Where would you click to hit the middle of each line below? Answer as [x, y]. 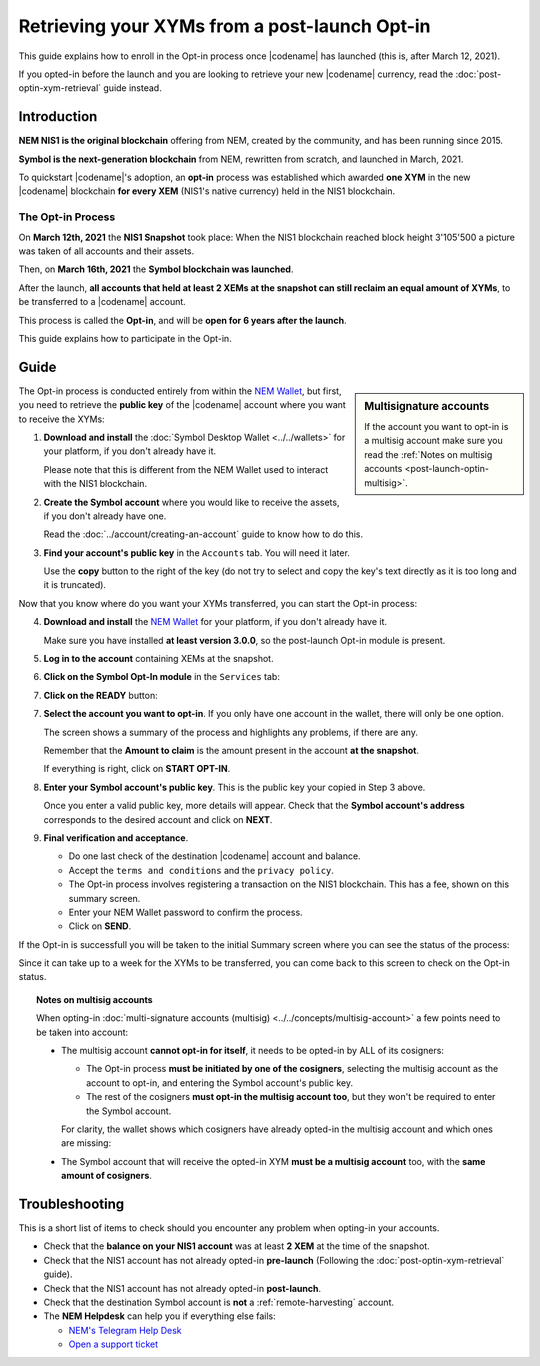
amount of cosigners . [106, 1176]
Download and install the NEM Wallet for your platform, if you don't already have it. [215, 622]
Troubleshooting [71, 1203]
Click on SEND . [100, 926]
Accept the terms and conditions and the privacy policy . [201, 870]
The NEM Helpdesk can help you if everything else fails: [160, 1316]
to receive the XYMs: [61, 419]
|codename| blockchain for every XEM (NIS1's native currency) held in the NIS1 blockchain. [207, 191]
